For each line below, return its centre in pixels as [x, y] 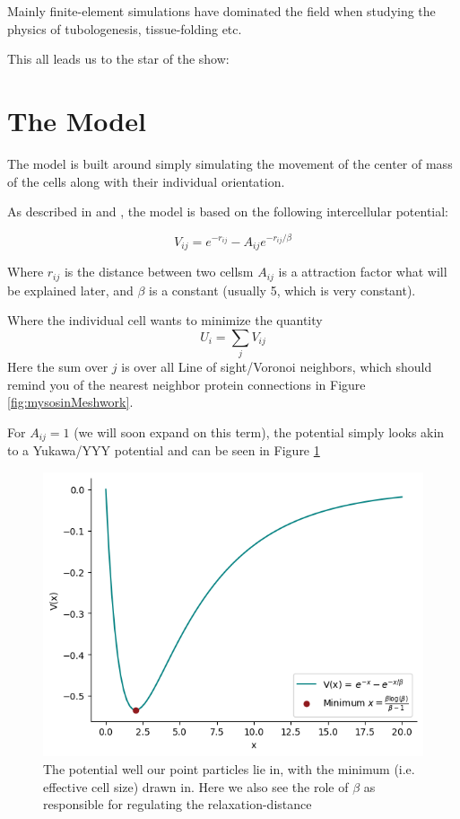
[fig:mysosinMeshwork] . [70, 402]
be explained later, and [70, 290]
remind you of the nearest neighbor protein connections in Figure [187, 384]
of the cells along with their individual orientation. [146, 181]
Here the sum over [58, 367]
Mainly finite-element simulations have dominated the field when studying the [221, 11]
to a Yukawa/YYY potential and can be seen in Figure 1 [164, 450]
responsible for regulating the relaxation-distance [178, 804]
